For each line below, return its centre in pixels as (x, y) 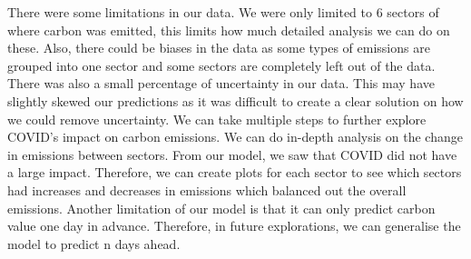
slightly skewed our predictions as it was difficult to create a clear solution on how (235, 100)
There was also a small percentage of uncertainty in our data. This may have (221, 83)
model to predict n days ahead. (94, 243)
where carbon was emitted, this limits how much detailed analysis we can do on (229, 30)
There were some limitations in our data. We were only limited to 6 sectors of (223, 12)
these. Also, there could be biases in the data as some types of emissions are (219, 48)
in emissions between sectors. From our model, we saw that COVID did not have (232, 154)
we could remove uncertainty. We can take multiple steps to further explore (217, 119)
